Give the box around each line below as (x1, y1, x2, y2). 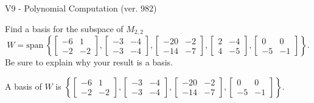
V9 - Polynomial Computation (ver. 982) (5, 2, 157, 14)
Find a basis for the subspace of (5, 22, 124, 35)
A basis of (5, 79, 42, 92)
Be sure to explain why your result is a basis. (5, 56, 173, 68)
